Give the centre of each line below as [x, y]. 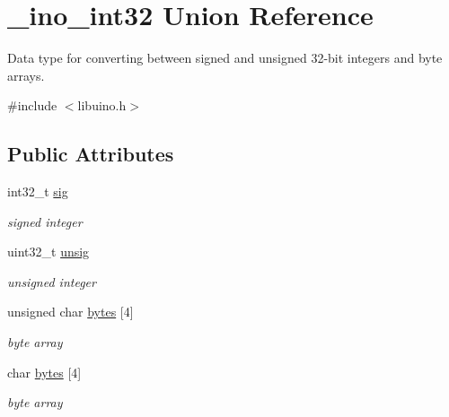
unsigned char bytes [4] [70, 312]
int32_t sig [38, 191]
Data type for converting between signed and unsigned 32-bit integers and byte [225, 58]
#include [32, 105]
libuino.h [102, 105]
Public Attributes [91, 154]
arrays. [26, 75]
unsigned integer [52, 281]
